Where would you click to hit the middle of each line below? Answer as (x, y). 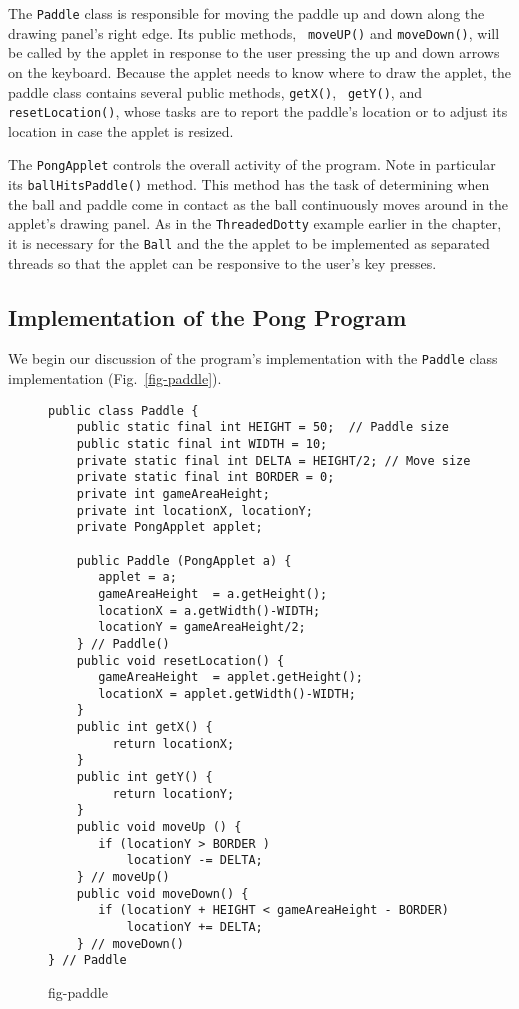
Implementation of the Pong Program (207, 316)
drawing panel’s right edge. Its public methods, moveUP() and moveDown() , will (254, 32)
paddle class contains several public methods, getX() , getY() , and (215, 91)
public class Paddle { (123, 410)
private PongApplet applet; (169, 527)
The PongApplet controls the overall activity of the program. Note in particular (252, 164)
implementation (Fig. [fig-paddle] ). (115, 378)
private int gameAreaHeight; (173, 493)
